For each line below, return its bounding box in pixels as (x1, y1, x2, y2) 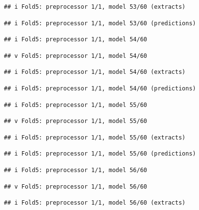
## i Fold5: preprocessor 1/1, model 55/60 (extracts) (4, 134, 186, 141)
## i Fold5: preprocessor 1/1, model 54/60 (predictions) (4, 85, 196, 92)
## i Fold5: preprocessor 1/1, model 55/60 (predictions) (4, 150, 196, 157)
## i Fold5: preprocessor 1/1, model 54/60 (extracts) (4, 69, 186, 76)
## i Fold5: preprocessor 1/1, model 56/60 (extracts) (4, 199, 186, 207)
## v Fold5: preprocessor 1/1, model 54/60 (4, 52, 147, 59)
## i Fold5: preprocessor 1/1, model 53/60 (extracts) (4, 3, 186, 10)
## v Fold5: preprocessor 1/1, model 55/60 (4, 118, 147, 125)
